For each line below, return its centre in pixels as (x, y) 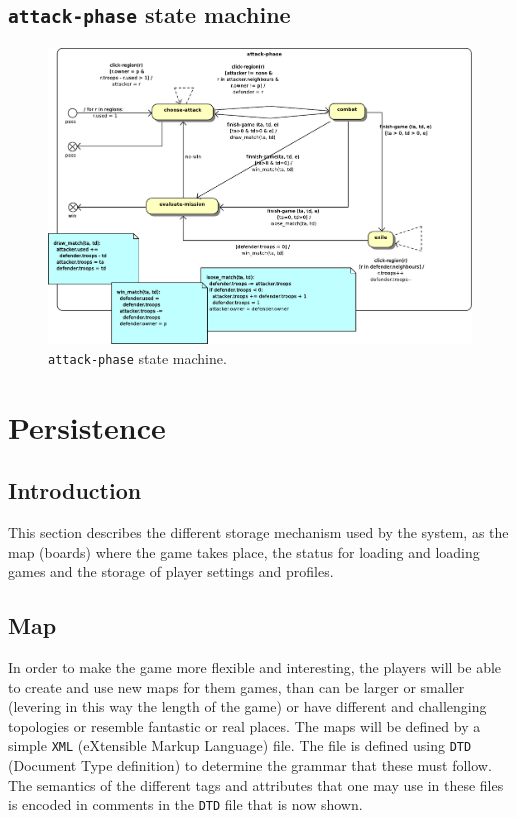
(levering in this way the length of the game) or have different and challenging (247, 706)
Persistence (87, 426)
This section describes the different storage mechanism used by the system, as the (258, 531)
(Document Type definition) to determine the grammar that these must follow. (250, 764)
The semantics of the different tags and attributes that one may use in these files (256, 784)
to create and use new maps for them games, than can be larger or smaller (236, 686)
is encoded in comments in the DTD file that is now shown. (185, 804)
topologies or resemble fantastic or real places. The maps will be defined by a (244, 725)
